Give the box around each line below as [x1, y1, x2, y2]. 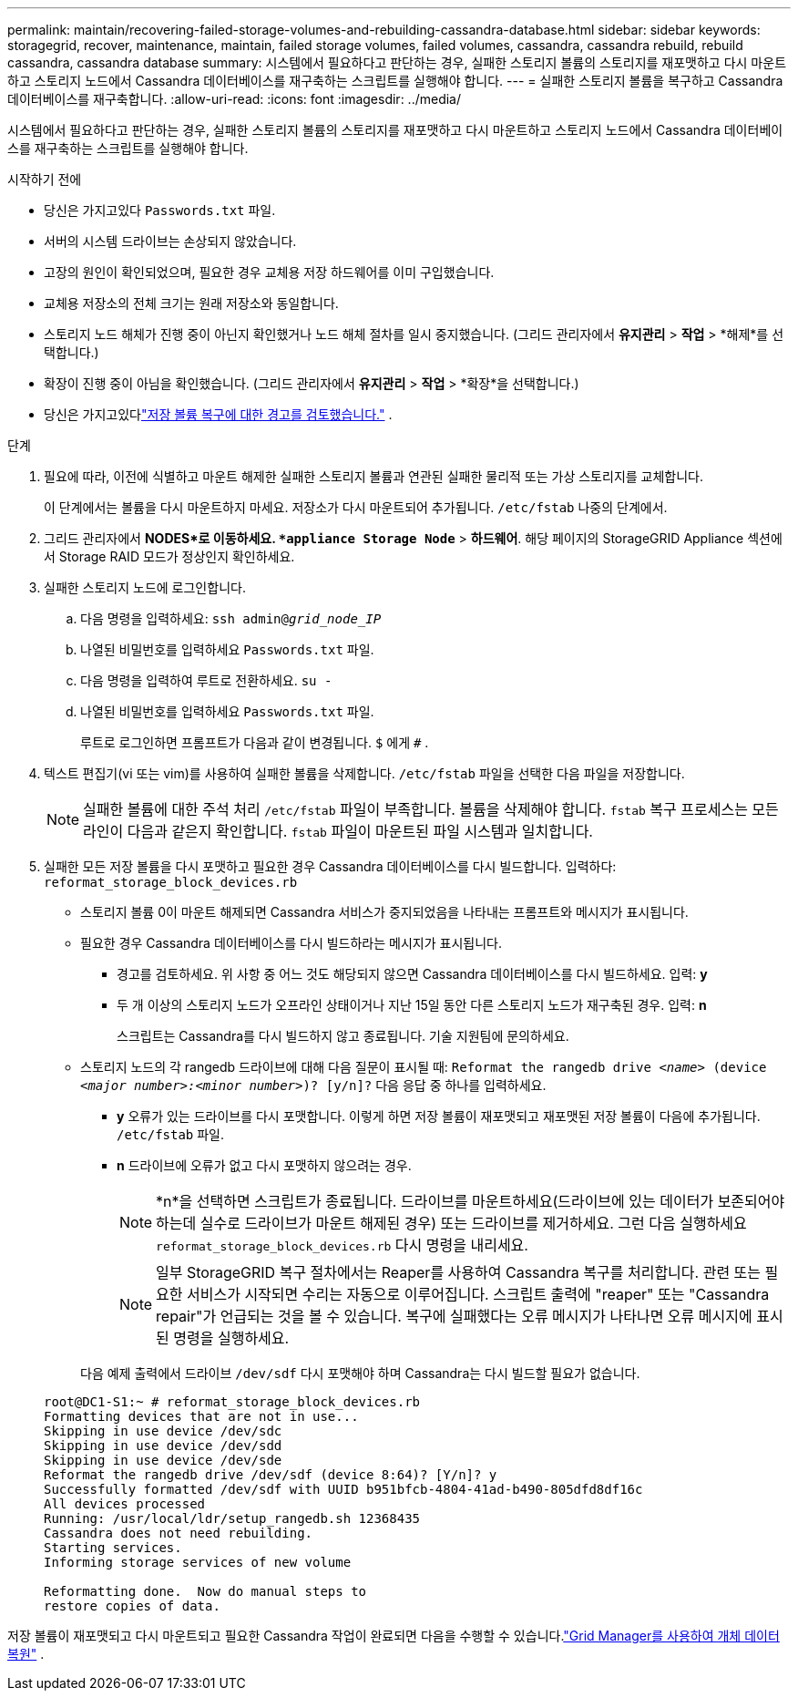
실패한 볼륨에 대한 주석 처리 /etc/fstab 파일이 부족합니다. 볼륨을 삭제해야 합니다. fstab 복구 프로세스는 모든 [83, 800, 779, 818]
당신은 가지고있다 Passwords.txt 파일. [44, 202, 276, 218]
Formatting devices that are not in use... [44, 1409, 359, 1424]
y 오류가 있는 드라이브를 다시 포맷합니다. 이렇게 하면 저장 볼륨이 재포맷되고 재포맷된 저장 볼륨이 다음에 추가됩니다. [117, 1108, 761, 1124]
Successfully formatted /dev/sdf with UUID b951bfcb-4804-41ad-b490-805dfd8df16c [44, 1482, 643, 1497]
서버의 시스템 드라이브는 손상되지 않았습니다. [44, 233, 297, 249]
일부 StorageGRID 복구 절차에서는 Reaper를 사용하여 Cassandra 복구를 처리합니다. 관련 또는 [156, 1263, 762, 1281]
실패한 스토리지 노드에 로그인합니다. [44, 580, 246, 595]
